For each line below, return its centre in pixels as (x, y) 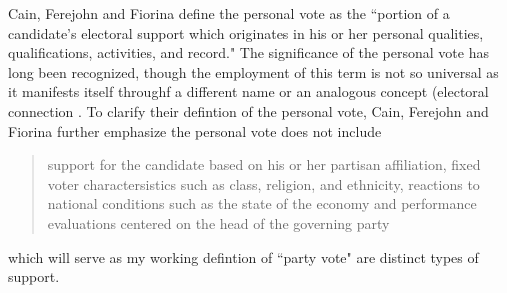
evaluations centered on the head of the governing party (218, 222)
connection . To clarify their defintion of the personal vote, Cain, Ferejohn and (248, 110)
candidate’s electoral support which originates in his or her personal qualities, (246, 32)
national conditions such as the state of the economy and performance (262, 203)
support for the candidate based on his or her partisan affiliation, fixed (264, 164)
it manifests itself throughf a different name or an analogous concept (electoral (248, 91)
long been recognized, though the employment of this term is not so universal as (253, 71)
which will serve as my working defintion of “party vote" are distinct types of (243, 256)
